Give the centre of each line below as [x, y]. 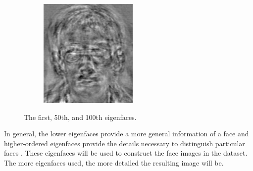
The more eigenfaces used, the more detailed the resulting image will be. [114, 162]
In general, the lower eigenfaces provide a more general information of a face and [126, 134]
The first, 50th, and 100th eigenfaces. [80, 117]
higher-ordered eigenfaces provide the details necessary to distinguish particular [125, 143]
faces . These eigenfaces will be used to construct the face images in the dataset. [126, 153]
